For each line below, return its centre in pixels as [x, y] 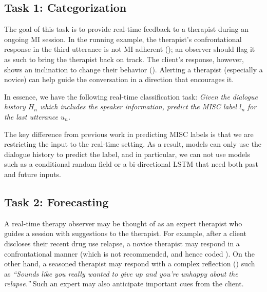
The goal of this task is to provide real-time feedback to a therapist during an [127, 29]
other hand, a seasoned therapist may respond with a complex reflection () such [130, 264]
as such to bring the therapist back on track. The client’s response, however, [124, 59]
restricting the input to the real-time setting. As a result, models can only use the [133, 144]
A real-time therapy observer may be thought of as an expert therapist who [123, 223]
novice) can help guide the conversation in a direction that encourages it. [119, 79]
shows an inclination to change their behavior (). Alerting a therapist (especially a [133, 69]
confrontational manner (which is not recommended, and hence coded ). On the [129, 253]
